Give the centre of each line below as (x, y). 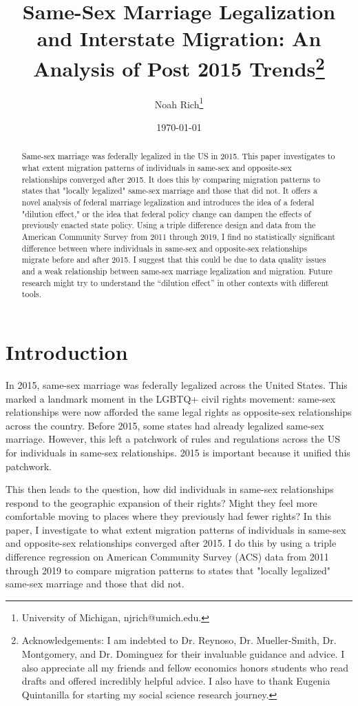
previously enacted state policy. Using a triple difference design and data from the (169, 225)
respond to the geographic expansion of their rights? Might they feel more (161, 502)
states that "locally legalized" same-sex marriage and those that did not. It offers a (169, 191)
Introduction (67, 352)
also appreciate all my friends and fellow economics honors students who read (185, 667)
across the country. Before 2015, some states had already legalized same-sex (165, 425)
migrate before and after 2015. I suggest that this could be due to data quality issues (174, 260)
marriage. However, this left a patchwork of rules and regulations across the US (173, 439)
